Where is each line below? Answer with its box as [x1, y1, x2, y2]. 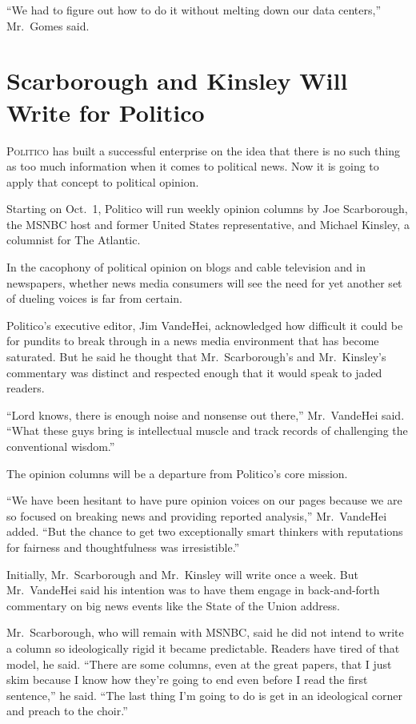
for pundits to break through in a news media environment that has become [6, 332, 379, 349]
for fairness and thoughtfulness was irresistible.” [6, 538, 240, 555]
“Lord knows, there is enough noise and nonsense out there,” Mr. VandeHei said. [6, 406, 405, 423]
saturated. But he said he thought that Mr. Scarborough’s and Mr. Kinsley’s [6, 348, 386, 365]
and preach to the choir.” [6, 702, 128, 719]
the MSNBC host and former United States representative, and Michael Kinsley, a [6, 215, 410, 232]
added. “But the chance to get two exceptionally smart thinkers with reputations [6, 523, 403, 540]
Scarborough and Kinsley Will [6, 64, 348, 97]
